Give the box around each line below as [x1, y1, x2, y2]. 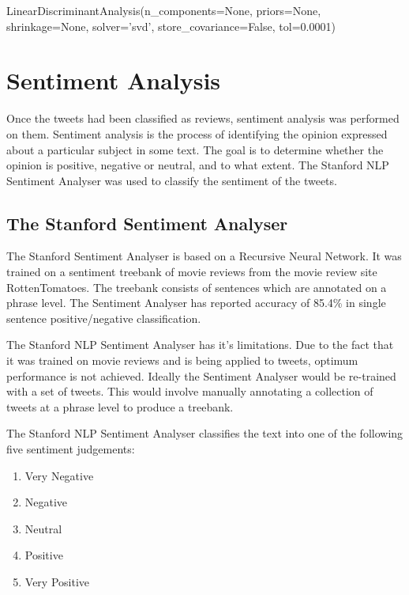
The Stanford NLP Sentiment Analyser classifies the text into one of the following [6, 425, 403, 442]
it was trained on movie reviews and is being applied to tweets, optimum [6, 352, 358, 369]
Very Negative [24, 467, 94, 483]
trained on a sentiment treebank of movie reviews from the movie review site [6, 263, 377, 280]
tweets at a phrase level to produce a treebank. [6, 398, 234, 415]
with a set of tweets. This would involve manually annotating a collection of [6, 383, 373, 400]
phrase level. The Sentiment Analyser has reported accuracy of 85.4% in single [6, 294, 386, 311]
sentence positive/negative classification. [6, 309, 201, 326]
